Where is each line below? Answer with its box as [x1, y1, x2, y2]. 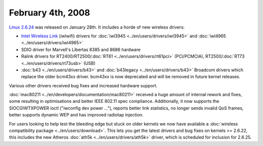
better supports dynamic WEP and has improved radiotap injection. [9, 112, 144, 118]
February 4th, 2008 [9, 7, 90, 18]
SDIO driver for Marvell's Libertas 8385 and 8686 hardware [21, 47, 141, 52]
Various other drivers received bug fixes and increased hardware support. [9, 82, 158, 88]
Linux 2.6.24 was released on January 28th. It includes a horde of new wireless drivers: [9, 24, 185, 30]
